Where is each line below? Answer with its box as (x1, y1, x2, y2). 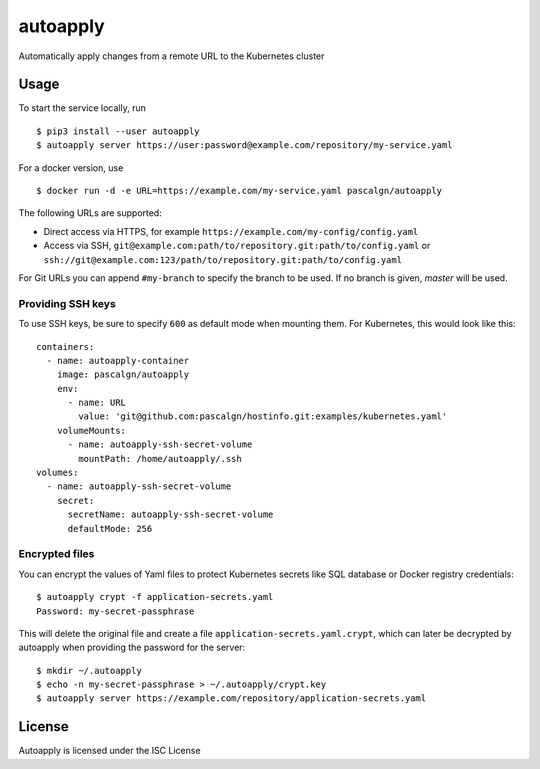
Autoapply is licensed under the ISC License (18, 745, 201, 757)
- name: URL (67, 397, 127, 409)
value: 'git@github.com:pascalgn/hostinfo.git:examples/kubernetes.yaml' (78, 411, 448, 422)
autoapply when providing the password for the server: (18, 641, 246, 654)
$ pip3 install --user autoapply (36, 125, 200, 137)
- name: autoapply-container (46, 355, 190, 366)
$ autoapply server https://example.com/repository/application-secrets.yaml (36, 693, 427, 704)
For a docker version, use (18, 161, 124, 174)
